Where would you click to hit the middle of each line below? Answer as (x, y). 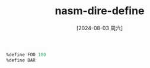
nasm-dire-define (100, 11)
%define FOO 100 (26, 54)
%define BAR (21, 60)
